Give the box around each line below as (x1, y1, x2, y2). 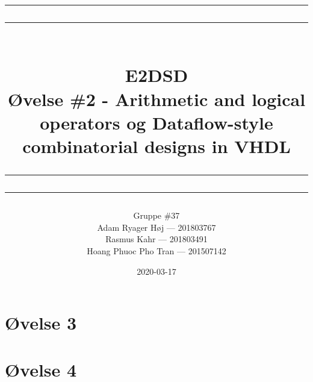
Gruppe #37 (133, 209, 180, 222)
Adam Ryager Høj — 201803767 (97, 221, 216, 233)
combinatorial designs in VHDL (22, 133, 291, 158)
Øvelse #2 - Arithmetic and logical (7, 86, 306, 111)
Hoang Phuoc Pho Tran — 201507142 (87, 244, 226, 257)
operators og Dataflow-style (40, 110, 273, 134)
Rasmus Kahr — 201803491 (105, 233, 208, 245)
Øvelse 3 (5, 310, 77, 335)
